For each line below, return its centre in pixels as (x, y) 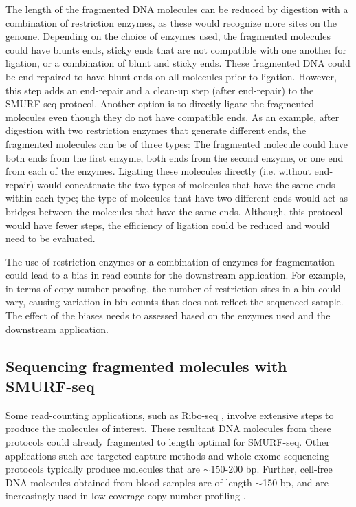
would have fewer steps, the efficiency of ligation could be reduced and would (168, 225)
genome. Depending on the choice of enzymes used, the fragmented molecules (168, 36)
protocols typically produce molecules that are (103, 469)
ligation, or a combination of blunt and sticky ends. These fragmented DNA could (178, 63)
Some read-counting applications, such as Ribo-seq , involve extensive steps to (170, 414)
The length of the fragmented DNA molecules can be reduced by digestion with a (177, 9)
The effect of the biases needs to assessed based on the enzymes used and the (168, 315)
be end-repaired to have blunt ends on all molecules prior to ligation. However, (171, 76)
